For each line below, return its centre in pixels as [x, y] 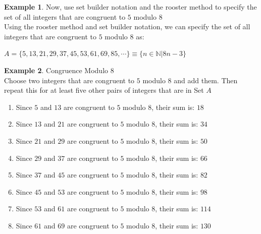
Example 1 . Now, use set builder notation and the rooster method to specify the [130, 7]
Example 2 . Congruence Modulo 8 [59, 70]
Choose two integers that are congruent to [69, 80]
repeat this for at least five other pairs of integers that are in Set [104, 90]
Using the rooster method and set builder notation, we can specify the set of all [127, 26]
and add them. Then [206, 80]
